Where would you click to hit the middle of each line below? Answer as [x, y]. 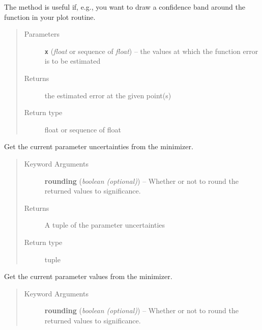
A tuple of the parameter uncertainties [105, 225]
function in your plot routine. [50, 17]
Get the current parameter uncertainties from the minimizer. [99, 146]
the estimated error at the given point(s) [108, 95]
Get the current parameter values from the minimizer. [88, 276]
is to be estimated [72, 61]
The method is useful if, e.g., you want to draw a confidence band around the [125, 7]
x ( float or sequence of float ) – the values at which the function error [151, 51]
